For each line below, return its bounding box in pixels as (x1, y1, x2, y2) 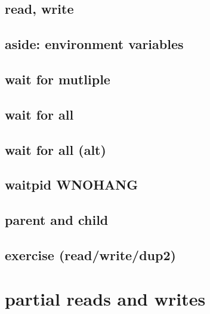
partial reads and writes (5, 286, 206, 311)
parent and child (5, 211, 109, 229)
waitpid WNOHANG (5, 175, 138, 194)
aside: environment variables (5, 35, 184, 53)
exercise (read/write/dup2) (5, 245, 176, 264)
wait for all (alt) (5, 140, 106, 158)
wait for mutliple (5, 69, 110, 88)
